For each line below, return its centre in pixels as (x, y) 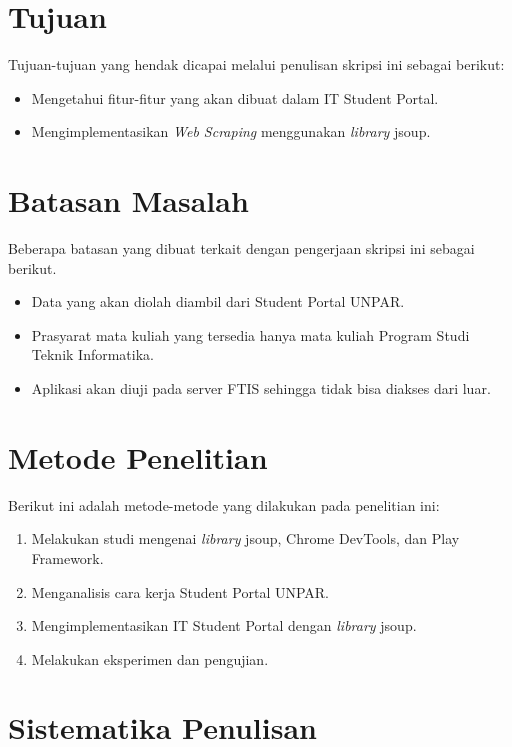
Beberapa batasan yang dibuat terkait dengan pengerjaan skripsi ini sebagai (241, 248)
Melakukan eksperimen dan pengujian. (150, 658)
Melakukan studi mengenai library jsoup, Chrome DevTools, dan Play (245, 538)
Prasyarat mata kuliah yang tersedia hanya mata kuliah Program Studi (250, 334)
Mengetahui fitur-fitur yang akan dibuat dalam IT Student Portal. (235, 97)
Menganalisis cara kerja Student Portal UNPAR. (180, 591)
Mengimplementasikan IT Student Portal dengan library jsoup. (224, 625)
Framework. (67, 557)
